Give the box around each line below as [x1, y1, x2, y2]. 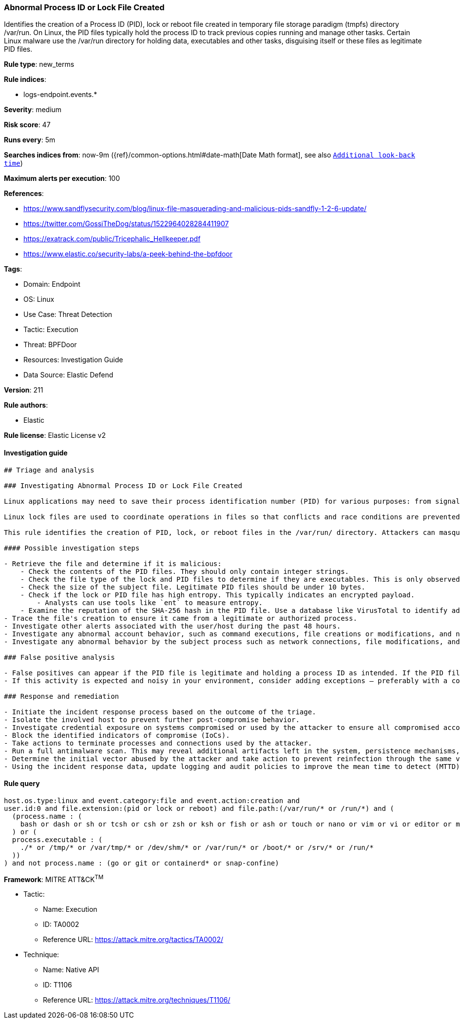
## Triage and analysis [4, 466, 95, 474]
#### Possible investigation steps [4, 544, 140, 552]
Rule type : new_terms [4, 60, 75, 69]
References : [4, 189, 44, 198]
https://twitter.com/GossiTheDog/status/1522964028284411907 [23, 219, 229, 228]
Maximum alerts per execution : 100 [4, 174, 120, 183]
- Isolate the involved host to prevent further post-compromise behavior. [4, 715, 300, 724]
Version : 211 [4, 386, 43, 394]
